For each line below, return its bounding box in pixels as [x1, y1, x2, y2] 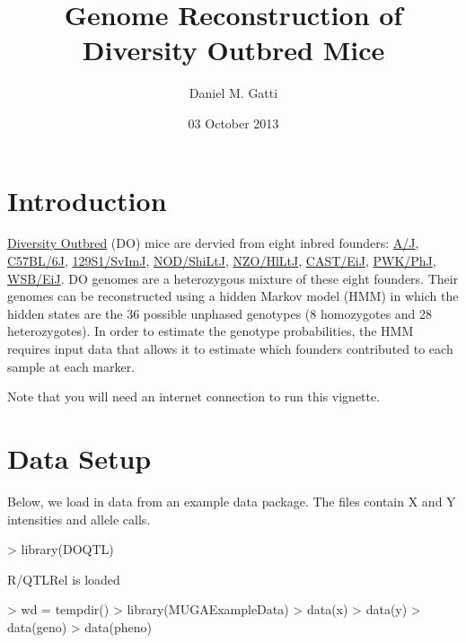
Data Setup [7, 439, 152, 476]
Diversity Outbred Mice [82, 31, 385, 68]
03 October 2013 [188, 113, 279, 132]
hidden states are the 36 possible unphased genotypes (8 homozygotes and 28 [7, 304, 433, 322]
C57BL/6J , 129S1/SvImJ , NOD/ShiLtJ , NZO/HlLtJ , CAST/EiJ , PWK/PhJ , [7, 251, 436, 270]
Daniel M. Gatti [189, 84, 278, 102]
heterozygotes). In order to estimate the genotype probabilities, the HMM [7, 321, 414, 340]
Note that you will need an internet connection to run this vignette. [7, 387, 381, 406]
